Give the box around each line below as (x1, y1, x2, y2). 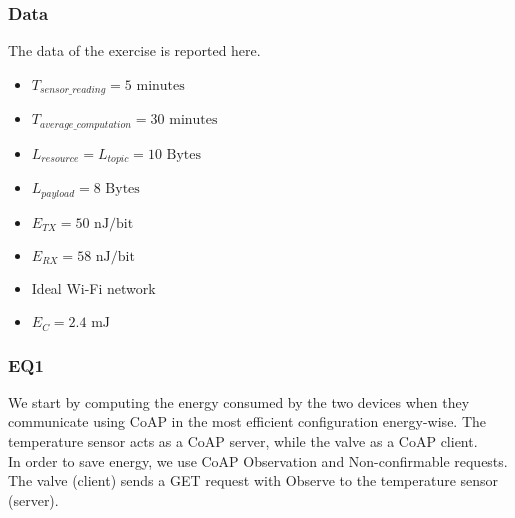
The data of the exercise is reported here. (8, 40, 261, 61)
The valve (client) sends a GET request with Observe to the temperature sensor (8, 470, 499, 491)
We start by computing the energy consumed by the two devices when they (8, 391, 470, 412)
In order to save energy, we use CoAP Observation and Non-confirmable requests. (8, 450, 508, 471)
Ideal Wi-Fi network (31, 277, 156, 298)
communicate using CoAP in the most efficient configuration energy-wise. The (8, 411, 487, 432)
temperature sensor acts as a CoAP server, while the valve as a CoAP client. (8, 431, 478, 452)
